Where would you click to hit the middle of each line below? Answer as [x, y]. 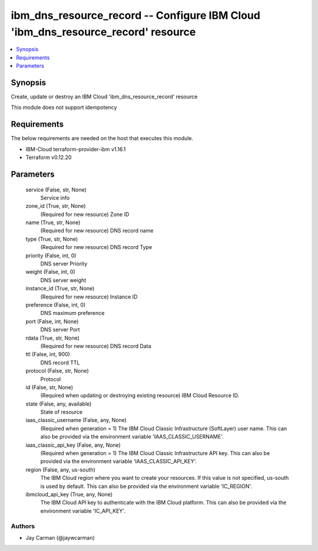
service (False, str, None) [56, 190]
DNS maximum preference [72, 313]
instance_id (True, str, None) [60, 288]
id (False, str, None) [49, 387]
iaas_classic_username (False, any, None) [76, 420]
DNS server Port [60, 330]
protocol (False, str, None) [57, 371]
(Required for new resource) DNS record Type [96, 247]
